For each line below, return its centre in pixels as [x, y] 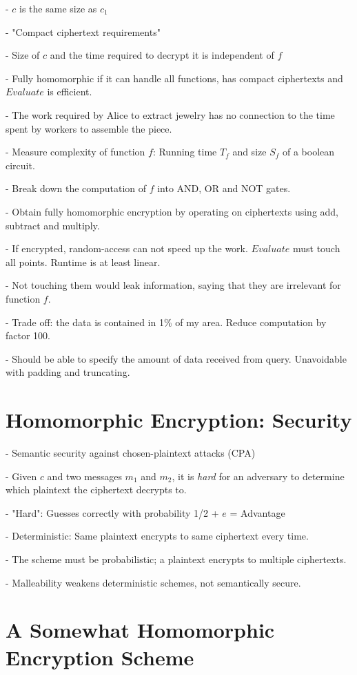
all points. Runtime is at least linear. [83, 262]
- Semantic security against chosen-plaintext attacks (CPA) [131, 453]
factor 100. [28, 335]
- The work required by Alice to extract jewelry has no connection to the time [170, 114]
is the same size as [58, 8]
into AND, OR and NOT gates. [224, 188]
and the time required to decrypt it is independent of [162, 55]
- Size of [23, 55]
